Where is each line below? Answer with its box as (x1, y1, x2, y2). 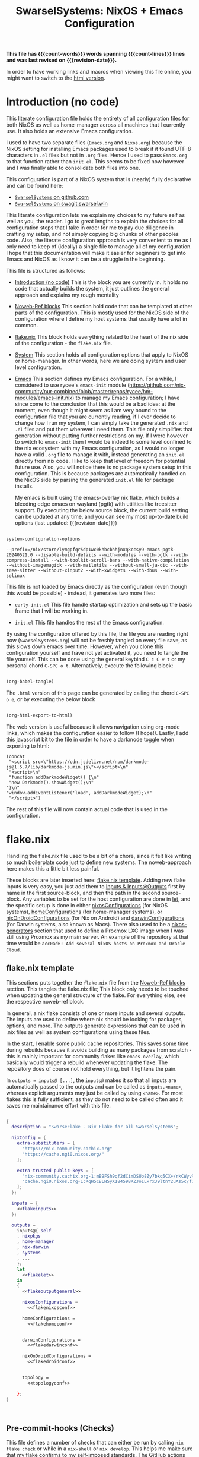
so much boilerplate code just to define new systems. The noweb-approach (6, 859, 191, 866)
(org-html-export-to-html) (6, 712, 73, 718)
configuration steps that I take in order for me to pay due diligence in (6, 224, 174, 231)
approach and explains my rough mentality (14, 291, 120, 298)
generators (6, 927, 33, 934)
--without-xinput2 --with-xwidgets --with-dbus (37, 567, 158, 573)
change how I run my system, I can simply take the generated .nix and (14, 420, 188, 427)
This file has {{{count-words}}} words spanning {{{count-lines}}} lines (6, 51, 185, 58)
